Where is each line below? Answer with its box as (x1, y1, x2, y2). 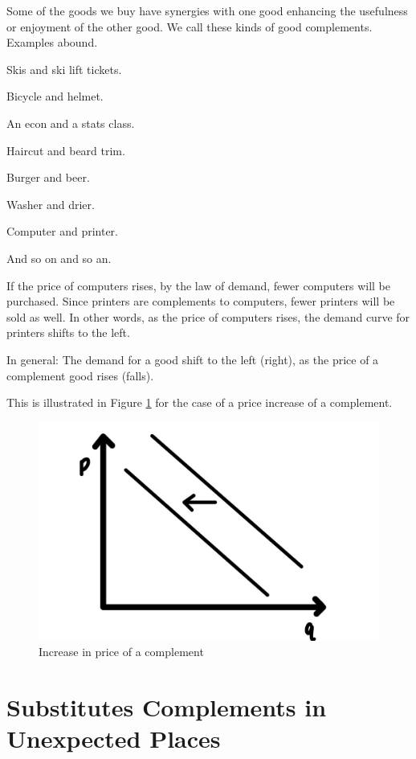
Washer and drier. (6, 195, 95, 212)
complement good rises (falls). (6, 367, 154, 384)
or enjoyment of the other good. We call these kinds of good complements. (6, 18, 373, 35)
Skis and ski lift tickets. (6, 60, 122, 77)
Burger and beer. (6, 169, 90, 186)
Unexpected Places (6, 722, 221, 755)
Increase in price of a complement (39, 643, 204, 660)
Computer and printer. (6, 223, 118, 240)
